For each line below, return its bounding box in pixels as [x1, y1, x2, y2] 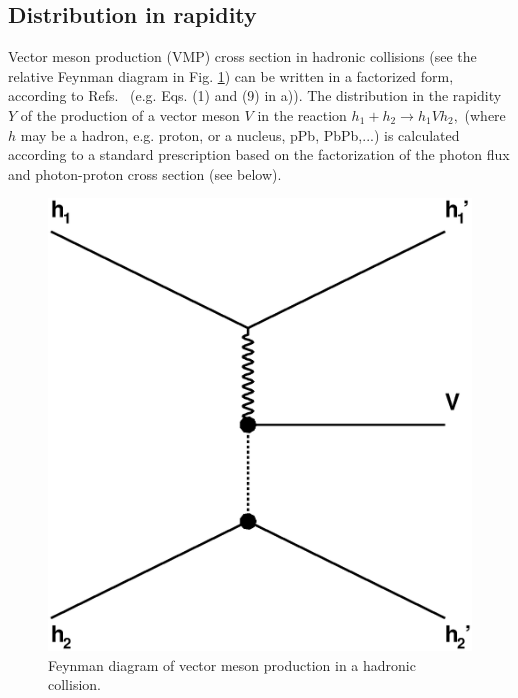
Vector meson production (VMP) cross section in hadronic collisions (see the [8, 46, 477, 67]
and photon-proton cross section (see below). [8, 163, 282, 184]
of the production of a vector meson [20, 104, 240, 125]
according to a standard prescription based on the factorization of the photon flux [8, 144, 510, 165]
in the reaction [257, 104, 347, 125]
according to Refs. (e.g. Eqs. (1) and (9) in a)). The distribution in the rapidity [8, 85, 502, 106]
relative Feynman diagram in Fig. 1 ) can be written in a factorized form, [8, 65, 454, 86]
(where [464, 104, 506, 125]
